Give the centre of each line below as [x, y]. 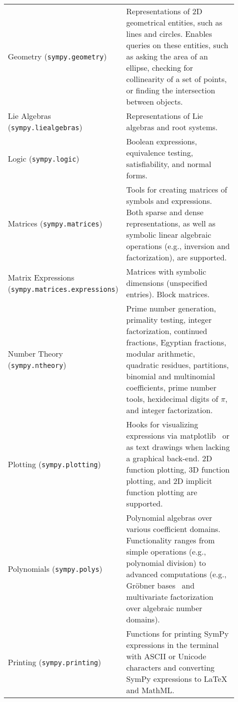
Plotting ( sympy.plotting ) [54, 464]
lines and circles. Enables [169, 34]
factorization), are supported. [176, 257]
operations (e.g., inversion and [178, 246]
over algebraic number [164, 608]
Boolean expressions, [162, 141]
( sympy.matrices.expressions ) [63, 288]
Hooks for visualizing [162, 424]
